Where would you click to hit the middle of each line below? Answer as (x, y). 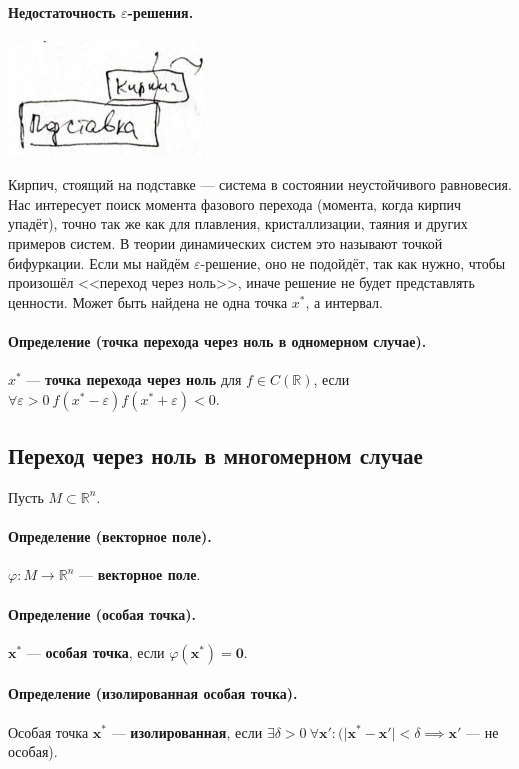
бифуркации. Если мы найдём (99, 262)
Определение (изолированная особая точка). (153, 693)
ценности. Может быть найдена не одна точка (148, 301)
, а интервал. (344, 301)
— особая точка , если (95, 651)
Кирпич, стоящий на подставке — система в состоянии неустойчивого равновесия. (260, 184)
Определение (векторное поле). (110, 536)
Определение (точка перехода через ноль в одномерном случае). (217, 340)
